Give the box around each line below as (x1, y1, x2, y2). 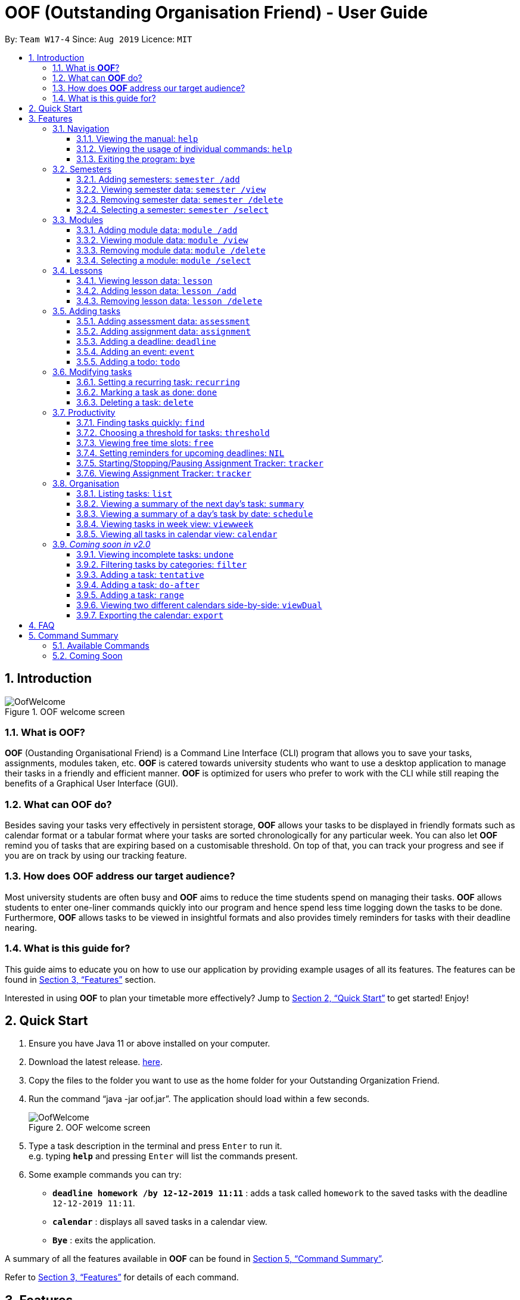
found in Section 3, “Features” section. (5, 974, 156, 985)
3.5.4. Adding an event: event (76, 346, 195, 357)
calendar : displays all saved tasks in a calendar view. (52, 1217, 267, 1227)
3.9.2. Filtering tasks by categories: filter (76, 559, 247, 569)
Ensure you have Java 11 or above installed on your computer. (29, 1038, 270, 1049)
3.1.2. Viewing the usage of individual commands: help (76, 143, 292, 154)
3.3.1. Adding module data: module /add (76, 224, 238, 235)
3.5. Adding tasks (52, 305, 121, 316)
